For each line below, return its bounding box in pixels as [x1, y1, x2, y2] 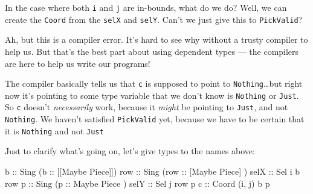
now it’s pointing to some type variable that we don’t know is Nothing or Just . [5, 89, 299, 101]
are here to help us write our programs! [5, 57, 150, 69]
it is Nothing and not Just [5, 124, 104, 137]
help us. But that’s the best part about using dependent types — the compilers [5, 45, 299, 57]
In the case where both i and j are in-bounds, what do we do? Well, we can [5, 1, 287, 13]
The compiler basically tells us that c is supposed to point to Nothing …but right [5, 77, 303, 90]
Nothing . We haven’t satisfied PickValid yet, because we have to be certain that [5, 113, 305, 125]
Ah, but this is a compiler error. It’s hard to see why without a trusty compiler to [5, 33, 308, 46]
